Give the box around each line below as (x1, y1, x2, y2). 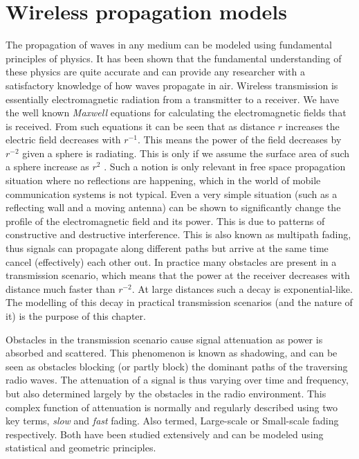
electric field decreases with (6, 132, 121, 147)
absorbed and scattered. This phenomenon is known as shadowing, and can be (6, 345, 338, 360)
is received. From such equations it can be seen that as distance (6, 118, 275, 133)
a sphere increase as (6, 159, 89, 174)
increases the (285, 118, 340, 133)
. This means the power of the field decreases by (137, 132, 342, 147)
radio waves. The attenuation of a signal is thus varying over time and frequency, (6, 372, 349, 387)
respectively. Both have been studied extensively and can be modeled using (6, 426, 324, 441)
